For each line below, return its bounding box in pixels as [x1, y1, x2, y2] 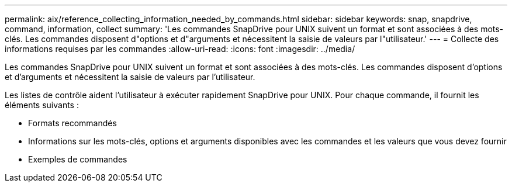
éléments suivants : [5, 100, 79, 110]
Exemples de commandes [28, 154, 127, 164]
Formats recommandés [28, 118, 117, 128]
